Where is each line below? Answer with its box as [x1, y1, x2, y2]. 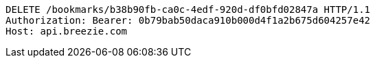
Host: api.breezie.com [5, 26, 128, 37]
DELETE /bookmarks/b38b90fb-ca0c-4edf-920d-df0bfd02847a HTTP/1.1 [5, 4, 371, 15]
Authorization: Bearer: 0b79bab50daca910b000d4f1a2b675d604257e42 [5, 15, 371, 26]
